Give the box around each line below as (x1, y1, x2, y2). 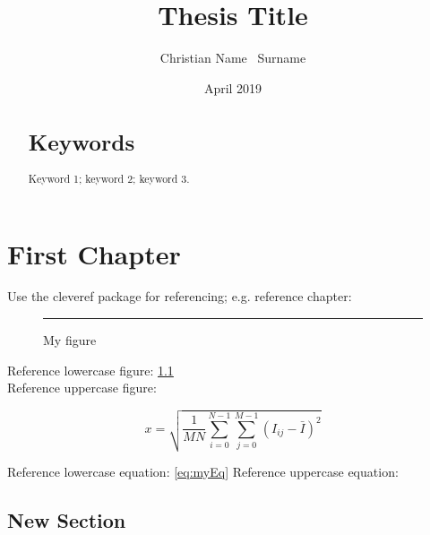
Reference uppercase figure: (7, 378, 157, 397)
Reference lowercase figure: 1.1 (7, 360, 174, 379)
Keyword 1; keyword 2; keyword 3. (28, 170, 190, 186)
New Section (7, 505, 126, 533)
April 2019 (203, 78, 262, 97)
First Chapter (7, 235, 181, 272)
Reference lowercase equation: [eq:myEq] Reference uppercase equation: (7, 462, 399, 480)
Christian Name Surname (159, 48, 306, 67)
